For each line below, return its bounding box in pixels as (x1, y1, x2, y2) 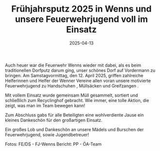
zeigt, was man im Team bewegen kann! (5, 102, 86, 108)
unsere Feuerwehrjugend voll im (15, 14, 148, 25)
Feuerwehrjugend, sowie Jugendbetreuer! (5, 132, 89, 137)
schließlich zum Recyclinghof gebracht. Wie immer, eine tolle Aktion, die (5, 97, 149, 103)
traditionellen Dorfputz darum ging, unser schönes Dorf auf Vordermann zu (5, 67, 156, 73)
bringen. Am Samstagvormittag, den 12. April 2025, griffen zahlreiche (5, 72, 144, 78)
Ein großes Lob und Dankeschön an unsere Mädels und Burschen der (5, 126, 144, 132)
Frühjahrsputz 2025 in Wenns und (11, 3, 152, 15)
